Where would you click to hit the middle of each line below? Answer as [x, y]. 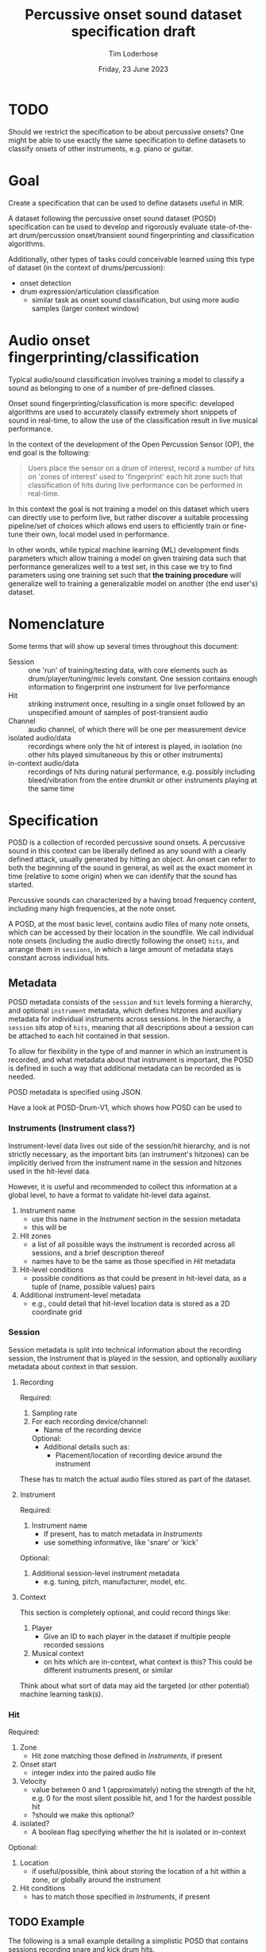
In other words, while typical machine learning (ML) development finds [124, 549]
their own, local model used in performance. [97, 534]
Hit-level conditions [52, 1269]
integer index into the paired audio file [94, 1773]
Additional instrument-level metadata [80, 1294]
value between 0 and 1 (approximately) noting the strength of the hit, [144, 1790]
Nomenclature [56, 624]
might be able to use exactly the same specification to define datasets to [127, 140]
